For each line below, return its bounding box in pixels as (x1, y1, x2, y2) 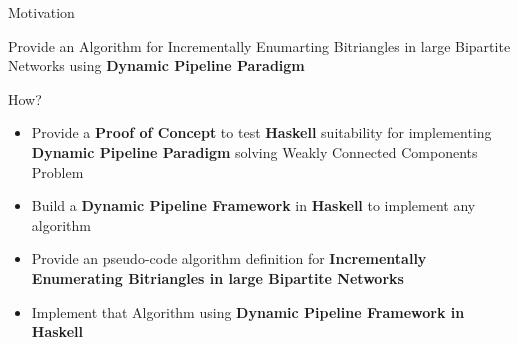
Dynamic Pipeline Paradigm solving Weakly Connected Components (31, 141, 478, 162)
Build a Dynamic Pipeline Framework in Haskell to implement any (31, 195, 476, 216)
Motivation (8, 2, 75, 22)
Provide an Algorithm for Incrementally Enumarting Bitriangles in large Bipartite (8, 35, 511, 56)
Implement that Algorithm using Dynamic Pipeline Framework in (31, 301, 465, 322)
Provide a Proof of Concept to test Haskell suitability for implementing (31, 122, 492, 143)
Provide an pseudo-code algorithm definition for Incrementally (31, 248, 427, 269)
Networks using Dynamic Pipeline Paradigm (8, 55, 305, 76)
